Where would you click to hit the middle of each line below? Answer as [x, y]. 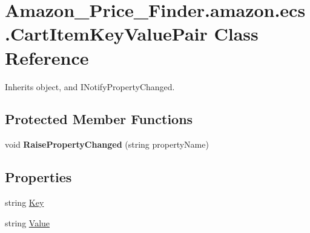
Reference [47, 57]
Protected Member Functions [99, 119]
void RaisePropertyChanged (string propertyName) [107, 144]
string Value [28, 222]
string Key [25, 202]
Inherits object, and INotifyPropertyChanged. [90, 86]
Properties [38, 177]
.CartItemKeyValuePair [106, 34]
